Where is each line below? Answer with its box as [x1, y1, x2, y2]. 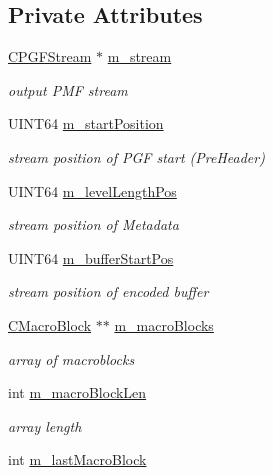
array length [8, 415, 82, 436]
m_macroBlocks [114, 314, 214, 335]
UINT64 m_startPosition [8, 113, 164, 134]
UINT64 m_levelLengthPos [8, 180, 177, 201]
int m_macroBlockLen [8, 382, 147, 403]
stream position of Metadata [8, 214, 179, 235]
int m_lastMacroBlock [8, 449, 147, 470]
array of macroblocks [8, 348, 135, 369]
